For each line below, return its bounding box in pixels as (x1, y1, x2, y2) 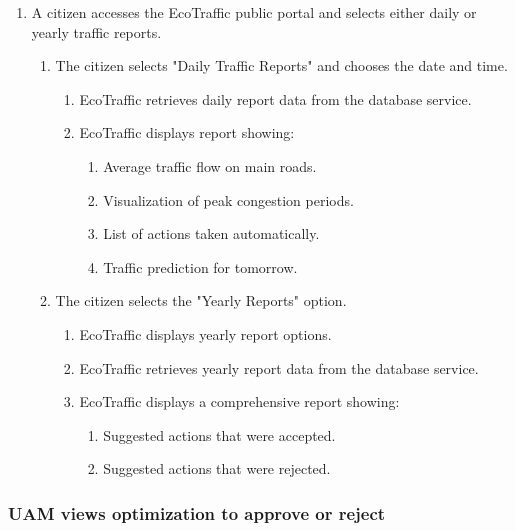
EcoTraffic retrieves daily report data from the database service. (79, 88, 472, 109)
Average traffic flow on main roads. (103, 155, 317, 176)
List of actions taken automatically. (103, 223, 320, 244)
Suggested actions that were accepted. (103, 424, 336, 445)
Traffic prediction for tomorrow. (103, 256, 298, 277)
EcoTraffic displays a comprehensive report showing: (79, 391, 400, 412)
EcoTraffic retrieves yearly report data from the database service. (79, 357, 479, 378)
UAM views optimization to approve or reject (8, 500, 386, 525)
